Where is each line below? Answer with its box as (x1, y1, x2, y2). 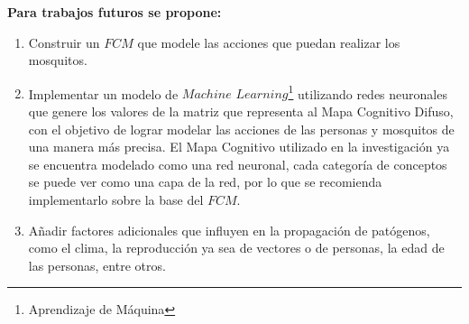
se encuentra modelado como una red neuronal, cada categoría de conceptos (28, 154, 447, 173)
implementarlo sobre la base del (28, 190, 204, 208)
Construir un (28, 32, 100, 51)
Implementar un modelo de (28, 84, 179, 103)
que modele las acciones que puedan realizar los (137, 32, 400, 51)
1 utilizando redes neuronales (288, 81, 447, 103)
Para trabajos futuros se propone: (7, 3, 222, 21)
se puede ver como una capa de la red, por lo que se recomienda (28, 172, 382, 191)
